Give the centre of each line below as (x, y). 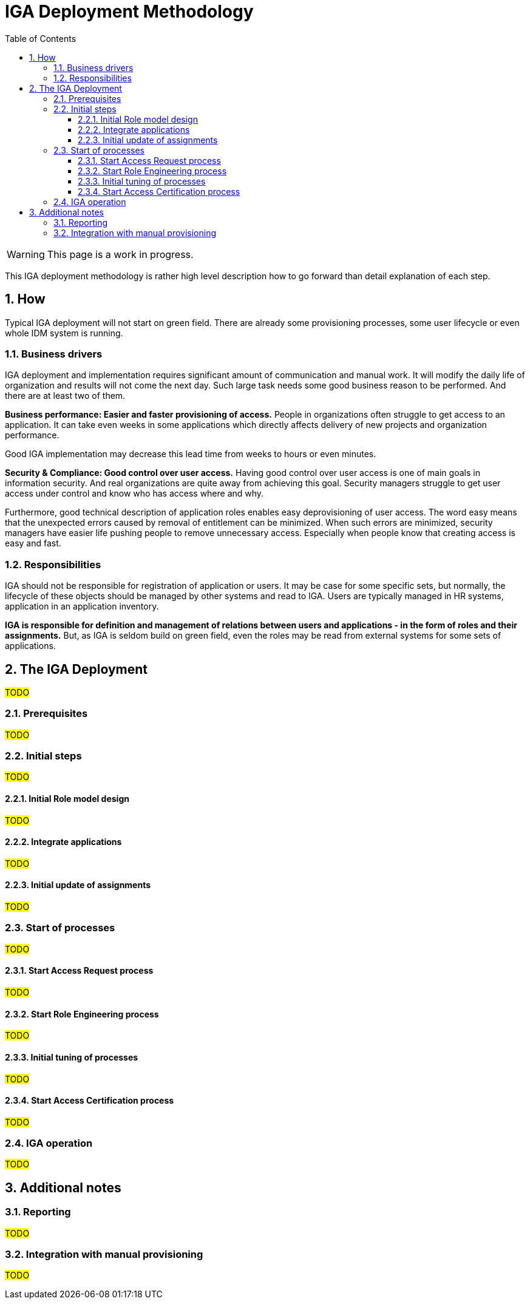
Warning (26, 254)
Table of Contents (41, 38)
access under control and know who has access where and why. (134, 494)
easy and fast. (33, 543)
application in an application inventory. (82, 606)
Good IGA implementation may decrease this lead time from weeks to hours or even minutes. (191, 454)
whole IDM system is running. (64, 333)
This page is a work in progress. (120, 254)
